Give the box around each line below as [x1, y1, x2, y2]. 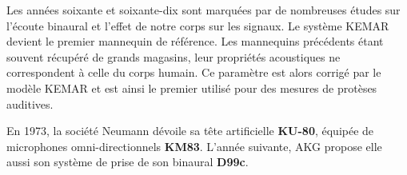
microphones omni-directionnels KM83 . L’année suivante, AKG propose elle [6, 137, 382, 154]
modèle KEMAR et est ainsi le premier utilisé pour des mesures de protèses [6, 79, 377, 96]
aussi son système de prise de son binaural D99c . [6, 153, 249, 170]
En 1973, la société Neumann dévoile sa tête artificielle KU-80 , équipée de [6, 122, 374, 139]
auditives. [6, 95, 54, 112]
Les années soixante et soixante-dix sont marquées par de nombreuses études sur [6, 2, 401, 18]
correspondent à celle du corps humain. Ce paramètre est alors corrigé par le [6, 64, 381, 81]
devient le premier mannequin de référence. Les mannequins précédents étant [6, 33, 384, 50]
